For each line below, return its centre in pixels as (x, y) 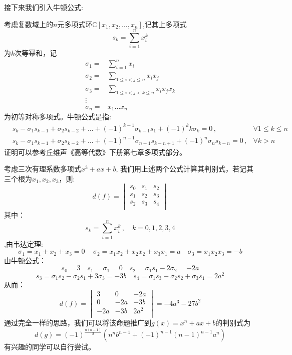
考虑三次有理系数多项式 (43, 169)
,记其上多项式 (165, 24)
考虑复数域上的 (29, 24)
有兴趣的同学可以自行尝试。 (50, 347)
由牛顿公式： (25, 260)
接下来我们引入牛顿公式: (44, 7)
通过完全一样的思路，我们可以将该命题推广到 (78, 323)
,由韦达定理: (24, 243)
